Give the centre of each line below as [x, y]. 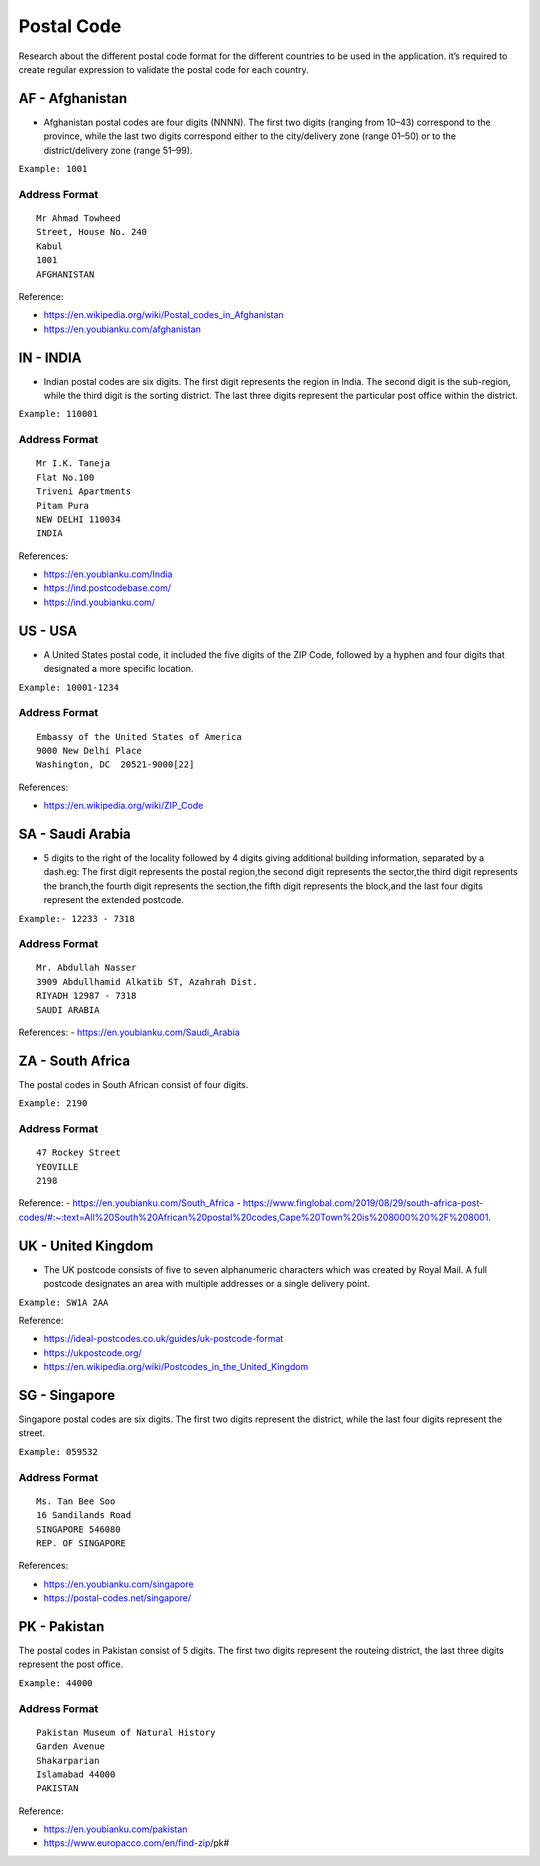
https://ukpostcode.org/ [92, 1352]
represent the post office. [71, 1664]
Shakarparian [68, 1760]
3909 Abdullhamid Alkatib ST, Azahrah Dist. [147, 981]
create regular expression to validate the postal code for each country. [163, 69]
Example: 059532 [58, 1451]
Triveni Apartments [84, 491]
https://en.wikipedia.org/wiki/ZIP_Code [123, 806]
